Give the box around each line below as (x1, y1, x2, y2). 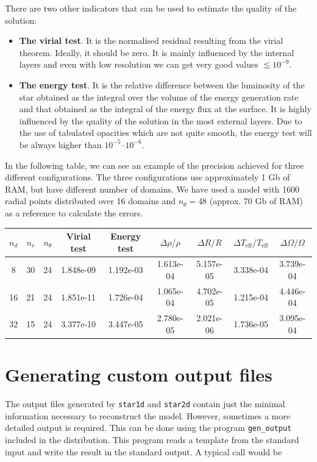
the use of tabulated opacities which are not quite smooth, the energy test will (19, 126, 312, 139)
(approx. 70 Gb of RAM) (209, 194, 303, 207)
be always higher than (19, 138, 102, 151)
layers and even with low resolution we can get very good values (19, 58, 258, 71)
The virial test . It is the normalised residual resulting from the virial (19, 34, 283, 47)
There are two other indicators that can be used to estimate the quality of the (5, 2, 297, 14)
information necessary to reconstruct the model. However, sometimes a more (5, 409, 290, 422)
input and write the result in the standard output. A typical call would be (5, 445, 282, 458)
